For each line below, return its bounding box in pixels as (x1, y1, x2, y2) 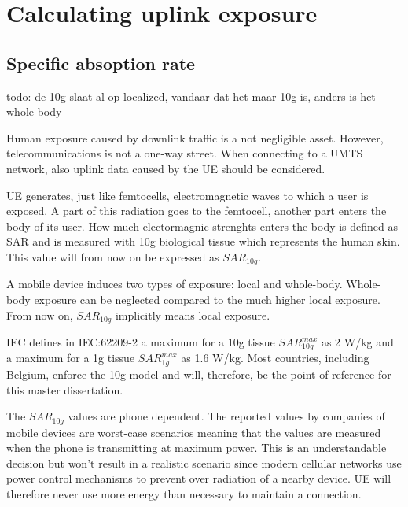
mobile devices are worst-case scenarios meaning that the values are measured (6, 424, 381, 440)
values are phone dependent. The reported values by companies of (68, 408, 385, 424)
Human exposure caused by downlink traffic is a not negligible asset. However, (6, 129, 384, 146)
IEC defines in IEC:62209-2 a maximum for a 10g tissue (6, 334, 275, 350)
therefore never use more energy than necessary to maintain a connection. (6, 485, 362, 501)
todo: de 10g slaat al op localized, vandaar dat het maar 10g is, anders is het (6, 87, 376, 104)
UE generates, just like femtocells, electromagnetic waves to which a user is (6, 187, 369, 203)
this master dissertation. (6, 381, 123, 398)
